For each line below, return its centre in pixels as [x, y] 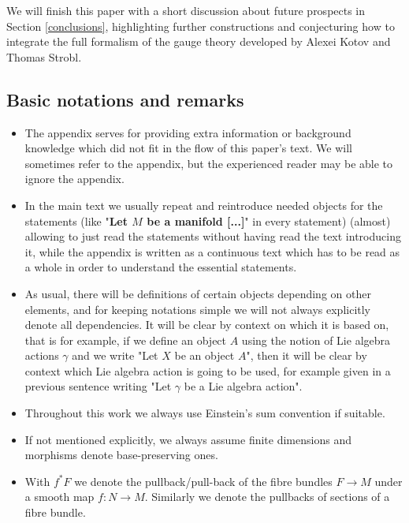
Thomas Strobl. [44, 56]
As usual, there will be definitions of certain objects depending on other [198, 293]
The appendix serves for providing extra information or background [188, 132]
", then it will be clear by [307, 355]
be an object [204, 355]
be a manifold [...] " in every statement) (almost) [269, 220]
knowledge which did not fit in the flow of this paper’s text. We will [188, 148]
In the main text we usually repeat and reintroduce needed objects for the [204, 205]
